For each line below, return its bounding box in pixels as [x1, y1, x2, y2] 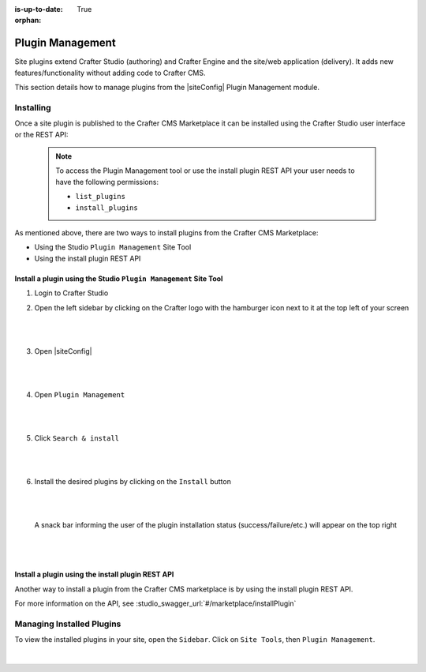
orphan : [14, 16, 42, 25]
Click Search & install [34, 434, 120, 443]
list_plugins [75, 192, 126, 201]
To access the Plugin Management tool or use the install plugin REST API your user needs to [55, 166, 355, 175]
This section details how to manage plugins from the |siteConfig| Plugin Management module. [14, 83, 319, 92]
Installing [14, 102, 51, 113]
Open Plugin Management [34, 389, 125, 399]
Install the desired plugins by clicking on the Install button [34, 477, 232, 486]
